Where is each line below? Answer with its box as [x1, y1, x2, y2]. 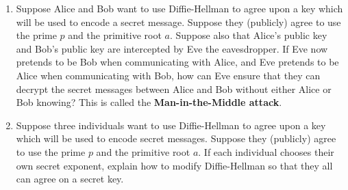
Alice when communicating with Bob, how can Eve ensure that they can [16, 68, 321, 82]
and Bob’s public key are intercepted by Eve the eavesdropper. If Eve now [16, 41, 328, 55]
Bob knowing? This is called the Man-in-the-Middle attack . [16, 95, 282, 109]
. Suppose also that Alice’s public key [169, 28, 327, 42]
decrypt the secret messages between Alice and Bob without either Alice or [16, 81, 332, 96]
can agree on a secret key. [16, 172, 124, 186]
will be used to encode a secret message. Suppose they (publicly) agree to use [16, 14, 341, 29]
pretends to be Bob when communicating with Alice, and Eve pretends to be [16, 55, 339, 69]
